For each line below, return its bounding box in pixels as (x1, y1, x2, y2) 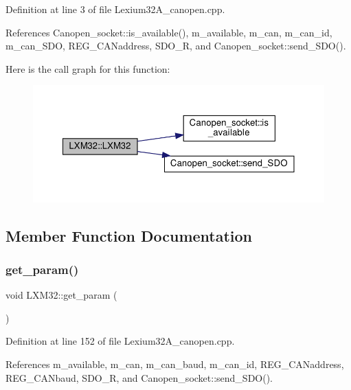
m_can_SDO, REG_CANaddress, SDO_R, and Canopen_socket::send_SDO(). (5, 38, 346, 53)
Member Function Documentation (5, 225, 253, 246)
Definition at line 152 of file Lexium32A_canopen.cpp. (5, 334, 235, 348)
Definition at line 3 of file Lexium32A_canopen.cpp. (5, 2, 225, 16)
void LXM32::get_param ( (5, 288, 117, 302)
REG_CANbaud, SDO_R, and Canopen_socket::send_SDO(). (5, 370, 273, 385)
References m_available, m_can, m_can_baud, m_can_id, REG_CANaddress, (5, 357, 344, 371)
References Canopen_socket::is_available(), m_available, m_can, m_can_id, (5, 25, 332, 39)
